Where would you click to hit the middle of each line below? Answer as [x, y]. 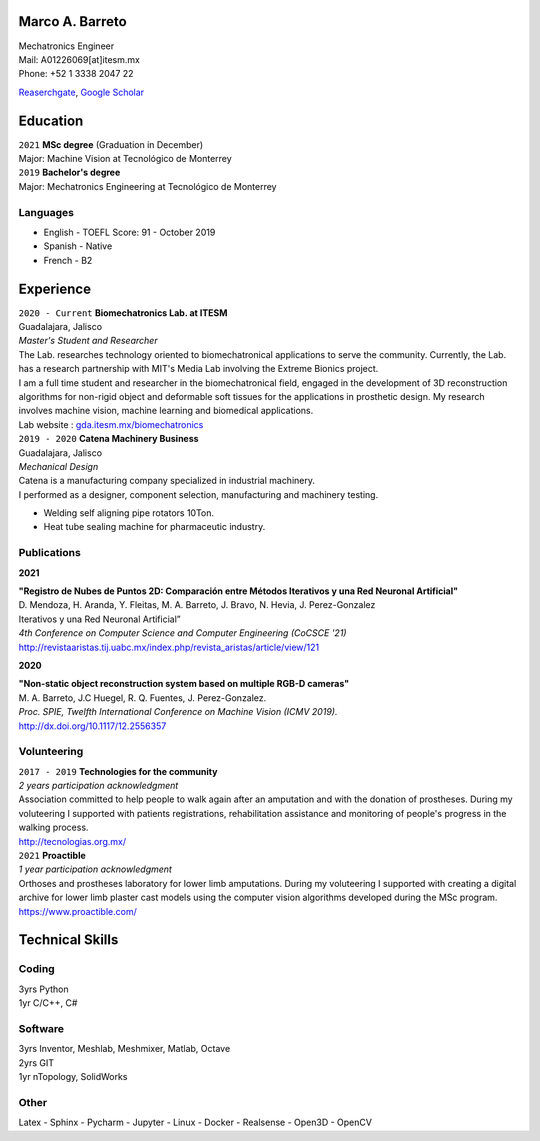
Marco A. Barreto [72, 21]
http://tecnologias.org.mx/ [72, 841]
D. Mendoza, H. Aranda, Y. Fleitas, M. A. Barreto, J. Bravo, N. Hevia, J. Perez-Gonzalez [197, 605]
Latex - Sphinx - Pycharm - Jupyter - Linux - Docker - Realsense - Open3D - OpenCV [195, 1122]
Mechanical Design [58, 466]
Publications [50, 553]
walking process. [53, 827]
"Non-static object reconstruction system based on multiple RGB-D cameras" [184, 684]
